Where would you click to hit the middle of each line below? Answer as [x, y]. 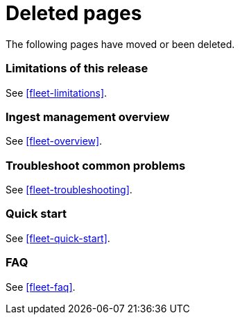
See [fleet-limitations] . [57, 93]
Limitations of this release [77, 69]
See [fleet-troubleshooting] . [69, 190]
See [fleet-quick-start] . [58, 238]
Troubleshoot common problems [96, 165]
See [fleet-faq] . [41, 287]
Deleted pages [74, 13]
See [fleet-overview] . [54, 141]
